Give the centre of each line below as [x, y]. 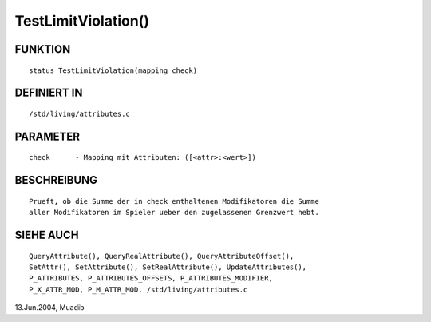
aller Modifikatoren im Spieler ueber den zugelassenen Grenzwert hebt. [174, 213]
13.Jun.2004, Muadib [49, 308]
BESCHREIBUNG [56, 180]
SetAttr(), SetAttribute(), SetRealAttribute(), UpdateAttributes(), [168, 267]
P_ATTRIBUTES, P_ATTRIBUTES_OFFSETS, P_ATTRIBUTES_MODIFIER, [151, 278]
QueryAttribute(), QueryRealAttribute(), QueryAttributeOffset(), [162, 256]
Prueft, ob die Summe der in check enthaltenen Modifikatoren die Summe [174, 201]
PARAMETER [47, 136]
